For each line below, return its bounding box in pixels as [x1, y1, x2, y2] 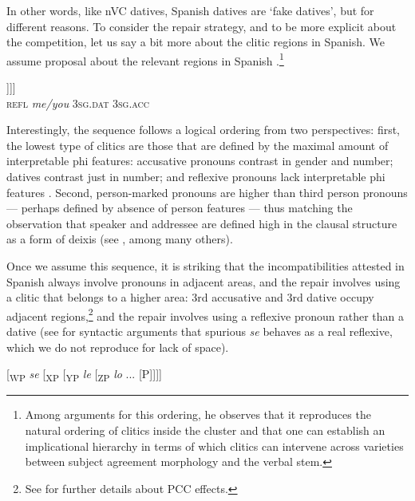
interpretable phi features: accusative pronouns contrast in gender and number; [6, 152, 393, 169]
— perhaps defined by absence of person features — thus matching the [6, 199, 353, 216]
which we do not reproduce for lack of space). [6, 338, 229, 355]
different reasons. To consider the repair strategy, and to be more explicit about [6, 18, 397, 34]
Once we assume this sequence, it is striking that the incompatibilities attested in [6, 257, 405, 274]
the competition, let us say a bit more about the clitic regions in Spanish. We [6, 34, 385, 50]
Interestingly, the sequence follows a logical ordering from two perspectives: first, [6, 121, 401, 138]
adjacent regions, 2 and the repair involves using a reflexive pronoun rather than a [6, 305, 404, 324]
